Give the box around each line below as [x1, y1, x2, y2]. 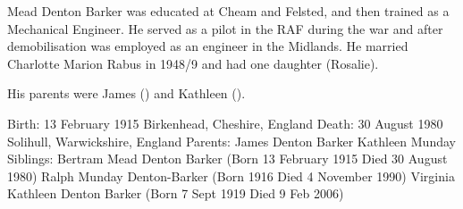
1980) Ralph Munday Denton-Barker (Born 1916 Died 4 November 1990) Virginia [7, 166, 455, 185]
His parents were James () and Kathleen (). [7, 84, 246, 103]
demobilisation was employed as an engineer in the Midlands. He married [7, 37, 408, 55]
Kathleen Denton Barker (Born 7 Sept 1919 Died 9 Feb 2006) [7, 184, 344, 203]
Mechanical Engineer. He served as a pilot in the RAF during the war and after [7, 19, 443, 38]
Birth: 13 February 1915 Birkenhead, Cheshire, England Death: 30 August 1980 [7, 113, 443, 132]
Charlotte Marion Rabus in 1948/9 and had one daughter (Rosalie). [7, 54, 379, 72]
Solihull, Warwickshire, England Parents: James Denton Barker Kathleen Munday [7, 131, 456, 150]
